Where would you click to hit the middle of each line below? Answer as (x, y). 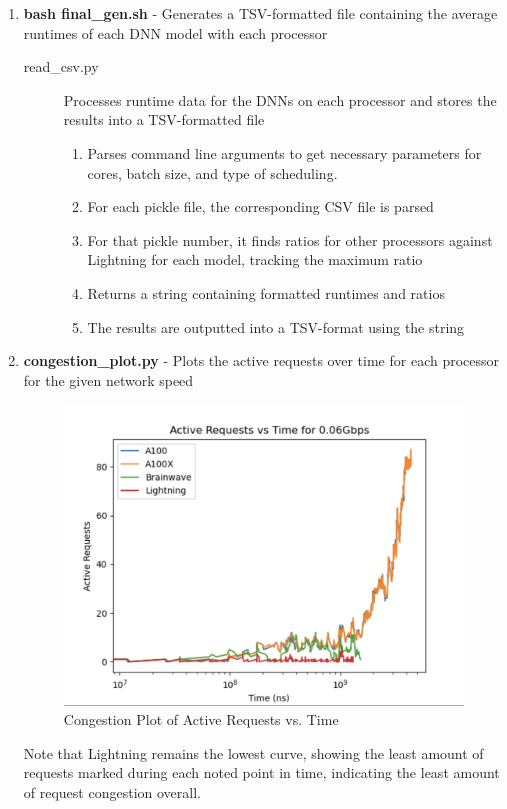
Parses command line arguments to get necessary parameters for (284, 152)
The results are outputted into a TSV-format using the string (276, 326)
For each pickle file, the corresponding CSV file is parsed (260, 206)
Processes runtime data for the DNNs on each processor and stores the (280, 99)
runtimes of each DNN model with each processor (175, 32)
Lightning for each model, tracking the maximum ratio (255, 259)
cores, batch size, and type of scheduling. (212, 172)
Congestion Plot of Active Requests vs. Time (201, 719)
